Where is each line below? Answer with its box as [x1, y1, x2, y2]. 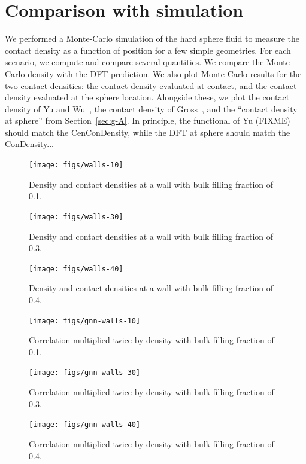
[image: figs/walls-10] [29, 161, 123, 170]
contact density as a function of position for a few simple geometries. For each [5, 44, 291, 56]
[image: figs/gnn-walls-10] [29, 316, 141, 325]
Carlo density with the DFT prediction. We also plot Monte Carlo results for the [5, 67, 302, 80]
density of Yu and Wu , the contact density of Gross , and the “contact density [5, 102, 298, 115]
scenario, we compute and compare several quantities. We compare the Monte [5, 56, 290, 68]
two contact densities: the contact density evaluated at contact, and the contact [5, 79, 297, 91]
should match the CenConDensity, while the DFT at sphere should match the [5, 126, 290, 138]
